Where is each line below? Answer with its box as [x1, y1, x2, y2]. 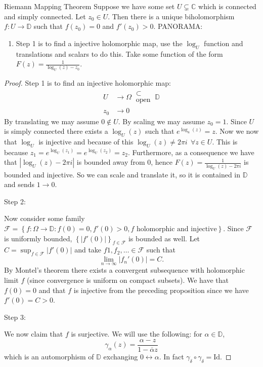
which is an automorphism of [4, 351, 94, 361]
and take [74, 244, 102, 255]
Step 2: [4, 196, 26, 206]
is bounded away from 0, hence [76, 157, 172, 167]
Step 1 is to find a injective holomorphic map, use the [16, 38, 183, 48]
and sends [4, 179, 35, 190]
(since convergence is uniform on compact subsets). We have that [26, 274, 229, 285]
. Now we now [215, 126, 259, 136]
